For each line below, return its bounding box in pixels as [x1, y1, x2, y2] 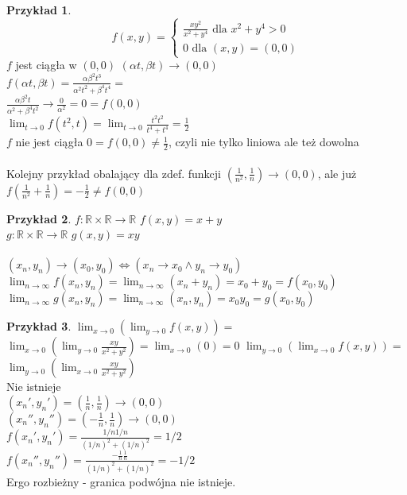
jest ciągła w [15, 56, 77, 73]
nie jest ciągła [15, 133, 83, 150]
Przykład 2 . [6, 210, 72, 226]
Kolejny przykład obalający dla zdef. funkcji [6, 164, 222, 181]
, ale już [317, 164, 357, 181]
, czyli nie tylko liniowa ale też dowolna [168, 133, 359, 150]
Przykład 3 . [6, 318, 72, 335]
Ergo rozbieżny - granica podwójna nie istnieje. [6, 473, 236, 489]
